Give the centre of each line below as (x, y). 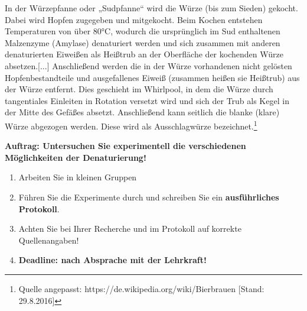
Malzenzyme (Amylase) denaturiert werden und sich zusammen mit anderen (143, 42)
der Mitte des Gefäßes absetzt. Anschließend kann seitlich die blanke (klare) (142, 112)
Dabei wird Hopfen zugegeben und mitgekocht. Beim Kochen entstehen (134, 19)
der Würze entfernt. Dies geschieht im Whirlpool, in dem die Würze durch (139, 89)
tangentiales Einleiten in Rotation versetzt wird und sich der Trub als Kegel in (147, 100)
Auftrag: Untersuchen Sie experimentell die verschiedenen (125, 146)
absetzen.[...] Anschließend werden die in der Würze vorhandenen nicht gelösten (148, 65)
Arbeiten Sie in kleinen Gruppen (78, 177)
